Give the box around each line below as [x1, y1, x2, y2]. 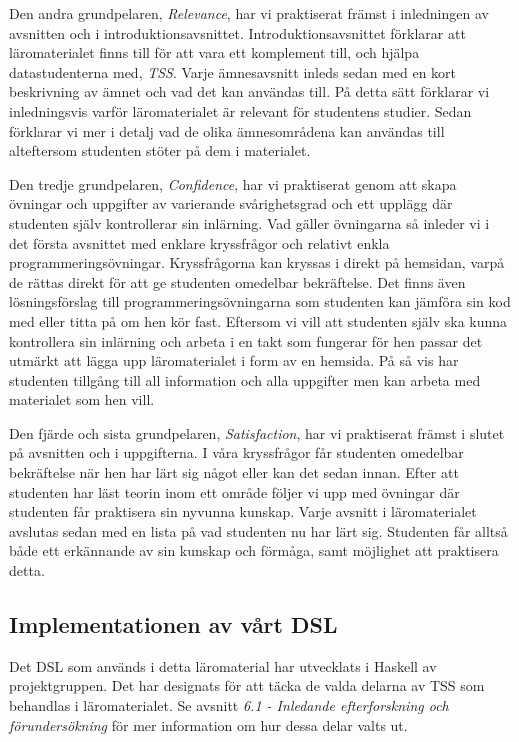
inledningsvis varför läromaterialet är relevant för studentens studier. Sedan [9, 100, 472, 121]
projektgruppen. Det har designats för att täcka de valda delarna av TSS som [9, 675, 485, 696]
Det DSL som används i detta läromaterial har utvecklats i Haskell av [9, 655, 437, 676]
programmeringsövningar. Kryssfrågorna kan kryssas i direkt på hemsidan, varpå [9, 252, 505, 273]
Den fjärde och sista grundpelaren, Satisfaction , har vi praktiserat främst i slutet [9, 422, 505, 443]
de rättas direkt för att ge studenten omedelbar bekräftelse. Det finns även [9, 271, 466, 292]
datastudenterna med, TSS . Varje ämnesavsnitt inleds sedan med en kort [9, 61, 457, 82]
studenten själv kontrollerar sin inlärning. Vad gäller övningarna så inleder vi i [9, 212, 490, 233]
